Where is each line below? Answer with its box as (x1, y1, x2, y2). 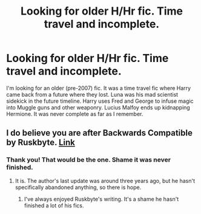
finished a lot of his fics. (24, 202, 84, 209)
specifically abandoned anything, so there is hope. (15, 184, 142, 191)
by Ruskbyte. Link (6, 137, 76, 148)
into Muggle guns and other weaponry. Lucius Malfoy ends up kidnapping (6, 103, 191, 111)
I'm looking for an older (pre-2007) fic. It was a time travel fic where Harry (6, 84, 191, 92)
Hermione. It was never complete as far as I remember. (6, 110, 143, 117)
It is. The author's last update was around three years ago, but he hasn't (15, 177, 196, 184)
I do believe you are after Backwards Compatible (6, 128, 193, 138)
